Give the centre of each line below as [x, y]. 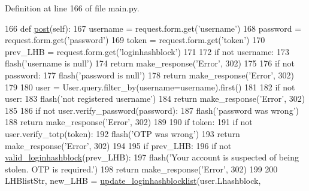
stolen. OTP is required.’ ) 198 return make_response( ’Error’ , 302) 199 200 [141, 169]
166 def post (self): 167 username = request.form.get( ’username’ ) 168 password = [153, 28]
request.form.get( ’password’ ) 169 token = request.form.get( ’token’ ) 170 [135, 40]
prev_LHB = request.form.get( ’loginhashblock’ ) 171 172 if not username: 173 [147, 51]
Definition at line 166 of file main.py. [72, 8]
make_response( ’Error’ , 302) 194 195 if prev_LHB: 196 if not [118, 145]
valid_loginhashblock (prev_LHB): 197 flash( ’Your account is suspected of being [152, 157]
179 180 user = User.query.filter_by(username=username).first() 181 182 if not [150, 87]
